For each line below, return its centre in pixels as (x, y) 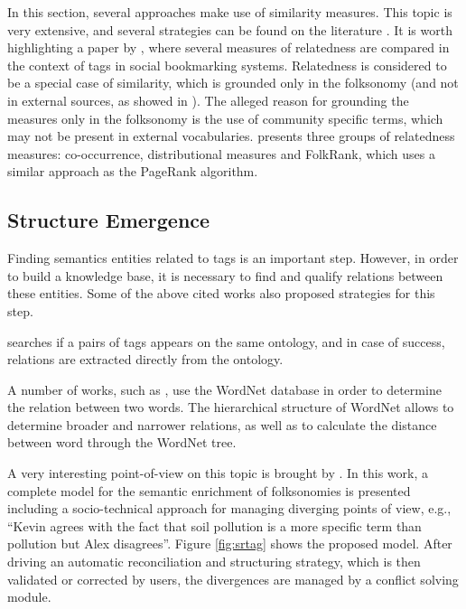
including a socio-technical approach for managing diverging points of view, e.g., (229, 508)
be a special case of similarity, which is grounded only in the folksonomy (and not (233, 83)
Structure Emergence (109, 220)
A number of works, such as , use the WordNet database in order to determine (224, 389)
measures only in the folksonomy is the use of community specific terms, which (225, 118)
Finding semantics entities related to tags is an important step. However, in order (233, 258)
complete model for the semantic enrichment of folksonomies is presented (209, 490)
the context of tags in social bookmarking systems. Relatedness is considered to (227, 65)
